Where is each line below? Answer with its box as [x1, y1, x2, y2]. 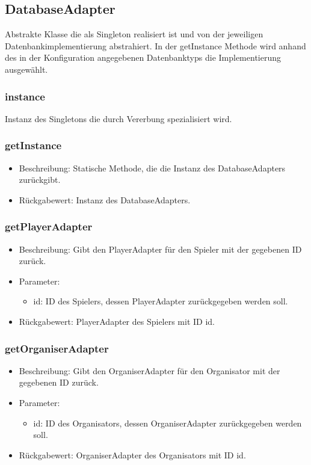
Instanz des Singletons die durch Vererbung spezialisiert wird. [5, 112, 232, 125]
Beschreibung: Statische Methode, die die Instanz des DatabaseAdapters [19, 161, 286, 174]
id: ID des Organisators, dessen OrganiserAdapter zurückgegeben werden [33, 416, 302, 429]
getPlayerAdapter [5, 219, 93, 234]
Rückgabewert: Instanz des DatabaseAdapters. [19, 193, 191, 206]
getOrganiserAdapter [5, 340, 109, 356]
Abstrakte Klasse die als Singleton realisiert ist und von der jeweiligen [5, 28, 263, 40]
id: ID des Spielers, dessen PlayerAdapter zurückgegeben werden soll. [33, 295, 288, 307]
